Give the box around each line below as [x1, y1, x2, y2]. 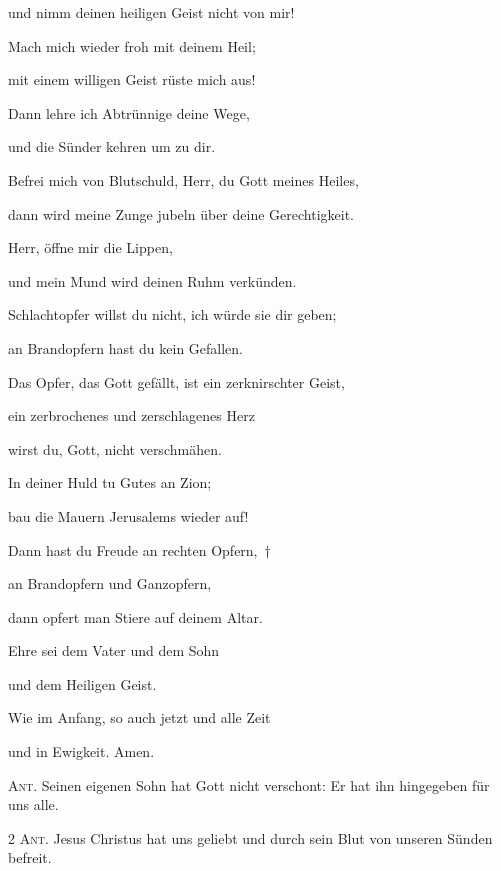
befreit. [8, 847, 52, 868]
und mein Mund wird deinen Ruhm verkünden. [8, 270, 297, 291]
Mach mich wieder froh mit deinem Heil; [8, 35, 256, 56]
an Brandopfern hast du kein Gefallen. [8, 337, 243, 358]
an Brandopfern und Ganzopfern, [8, 573, 212, 594]
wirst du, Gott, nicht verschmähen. [8, 438, 222, 459]
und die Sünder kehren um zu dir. [8, 136, 216, 157]
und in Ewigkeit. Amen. [8, 741, 155, 762]
